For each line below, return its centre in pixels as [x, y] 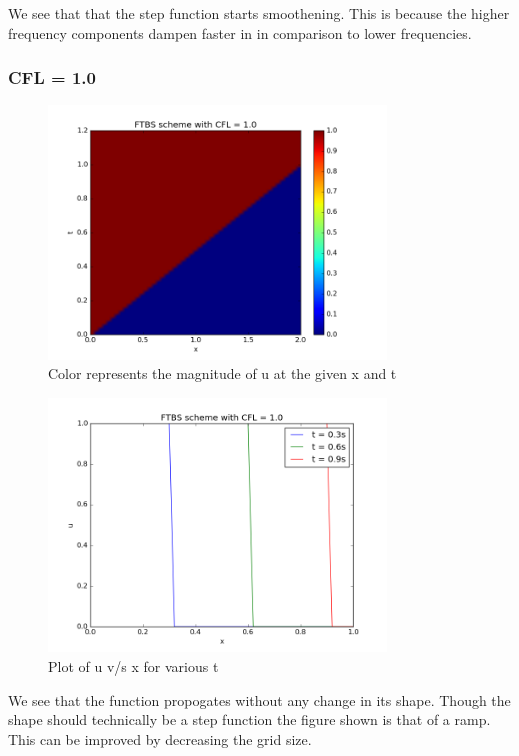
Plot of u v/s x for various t [133, 665]
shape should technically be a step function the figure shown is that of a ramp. [249, 719]
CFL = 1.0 [52, 77]
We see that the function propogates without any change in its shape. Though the [259, 699]
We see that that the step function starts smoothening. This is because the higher [259, 13]
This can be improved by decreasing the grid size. [160, 738]
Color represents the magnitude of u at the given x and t [222, 373]
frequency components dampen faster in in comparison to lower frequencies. [240, 32]
